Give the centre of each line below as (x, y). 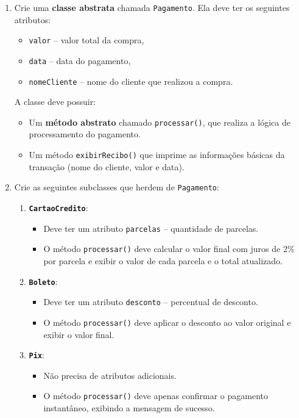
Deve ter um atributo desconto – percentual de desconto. (151, 302)
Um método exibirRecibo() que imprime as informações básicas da (157, 155)
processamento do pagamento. (85, 134)
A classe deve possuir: (55, 102)
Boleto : (43, 281)
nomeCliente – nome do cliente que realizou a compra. (131, 81)
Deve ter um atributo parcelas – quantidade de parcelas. (151, 228)
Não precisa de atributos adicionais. (110, 375)
